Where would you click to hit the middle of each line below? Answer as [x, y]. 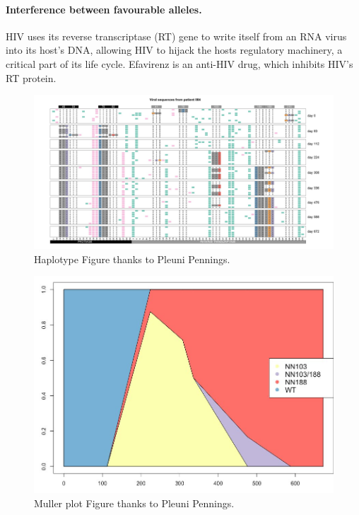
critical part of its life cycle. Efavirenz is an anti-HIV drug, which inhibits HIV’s [179, 63]
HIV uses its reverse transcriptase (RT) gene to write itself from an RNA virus [176, 36]
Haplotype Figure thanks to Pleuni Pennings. [132, 259]
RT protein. [31, 77]
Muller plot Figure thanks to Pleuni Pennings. [134, 503]
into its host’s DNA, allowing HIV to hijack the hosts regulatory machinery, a [174, 50]
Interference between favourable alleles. [104, 9]
